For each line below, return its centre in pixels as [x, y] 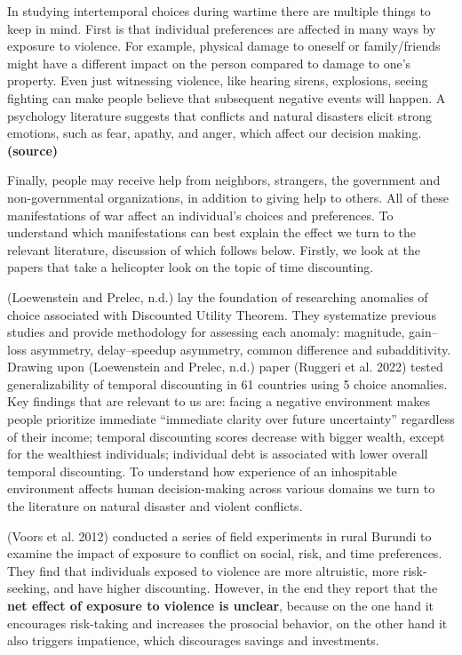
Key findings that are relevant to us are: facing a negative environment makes [219, 401]
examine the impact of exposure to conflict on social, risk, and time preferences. [225, 553]
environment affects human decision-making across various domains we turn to [221, 488]
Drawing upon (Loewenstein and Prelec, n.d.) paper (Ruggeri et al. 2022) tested [225, 367]
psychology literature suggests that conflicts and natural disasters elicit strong [220, 115]
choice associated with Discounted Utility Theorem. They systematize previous [222, 314]
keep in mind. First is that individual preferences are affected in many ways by [222, 28]
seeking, [28, 588]
